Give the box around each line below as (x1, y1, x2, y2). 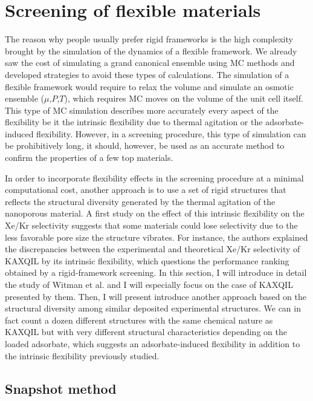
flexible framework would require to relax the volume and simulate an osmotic (5, 80, 294, 93)
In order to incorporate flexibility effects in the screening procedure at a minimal (5, 171, 304, 184)
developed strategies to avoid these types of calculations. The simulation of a (5, 68, 289, 80)
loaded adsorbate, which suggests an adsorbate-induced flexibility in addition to (5, 337, 300, 350)
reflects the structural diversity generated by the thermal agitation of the (5, 195, 276, 207)
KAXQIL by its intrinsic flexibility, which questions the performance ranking (5, 254, 289, 267)
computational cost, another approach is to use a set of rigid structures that (5, 183, 286, 196)
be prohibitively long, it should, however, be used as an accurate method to (5, 139, 285, 152)
